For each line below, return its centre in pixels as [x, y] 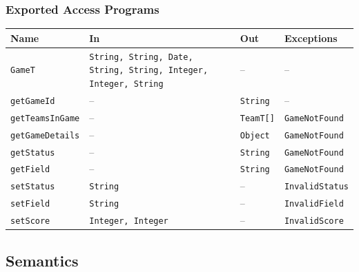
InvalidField [314, 204]
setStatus [33, 187]
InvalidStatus [316, 187]
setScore [30, 221]
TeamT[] [257, 118]
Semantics [42, 260]
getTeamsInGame [45, 118]
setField [30, 204]
